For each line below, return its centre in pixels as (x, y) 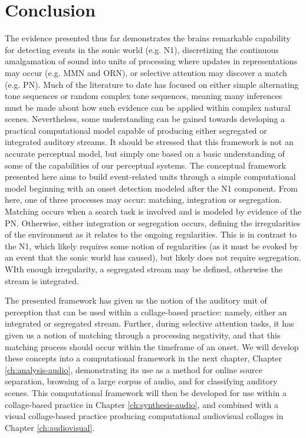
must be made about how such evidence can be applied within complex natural (148, 107)
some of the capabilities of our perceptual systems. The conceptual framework (145, 165)
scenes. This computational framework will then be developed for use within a (146, 392)
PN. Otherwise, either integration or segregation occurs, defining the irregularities (153, 223)
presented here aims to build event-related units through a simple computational (150, 177)
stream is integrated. (42, 280)
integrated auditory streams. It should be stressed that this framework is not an (149, 142)
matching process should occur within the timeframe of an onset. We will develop (152, 346)
